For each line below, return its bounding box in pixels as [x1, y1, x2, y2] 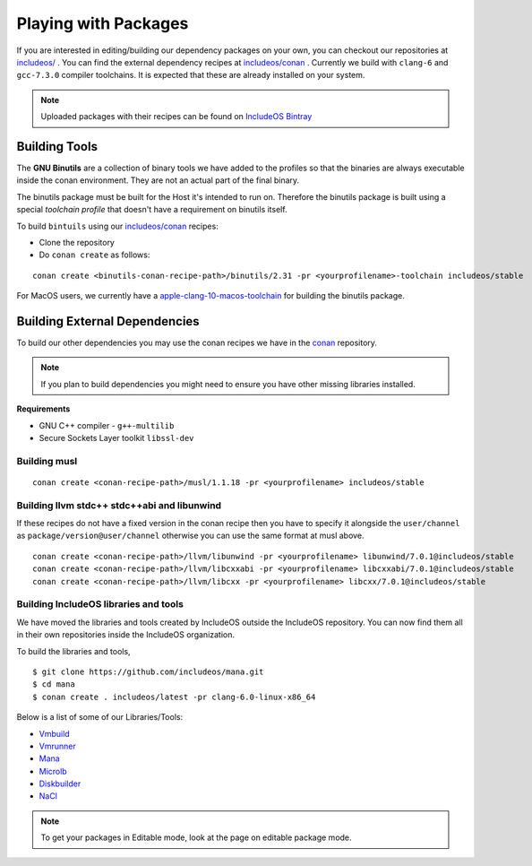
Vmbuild [39, 728, 71, 739]
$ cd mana [32, 680, 75, 689]
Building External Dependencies [16, 314, 201, 329]
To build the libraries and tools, [16, 645, 131, 656]
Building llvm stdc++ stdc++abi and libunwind [16, 498, 222, 511]
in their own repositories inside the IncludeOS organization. [16, 629, 236, 640]
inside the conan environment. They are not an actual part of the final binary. [16, 175, 300, 186]
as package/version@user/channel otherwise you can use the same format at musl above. [16, 530, 365, 541]
